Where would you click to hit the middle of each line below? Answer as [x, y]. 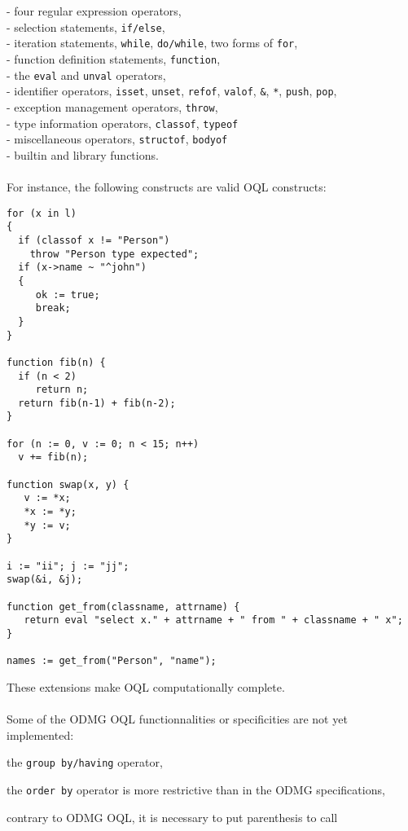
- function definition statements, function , [114, 58]
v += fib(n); [53, 457]
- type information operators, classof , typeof [123, 123]
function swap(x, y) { [68, 484]
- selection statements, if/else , [86, 26]
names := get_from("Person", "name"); [112, 661]
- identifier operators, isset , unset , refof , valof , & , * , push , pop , [172, 91]
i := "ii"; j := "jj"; [68, 566]
